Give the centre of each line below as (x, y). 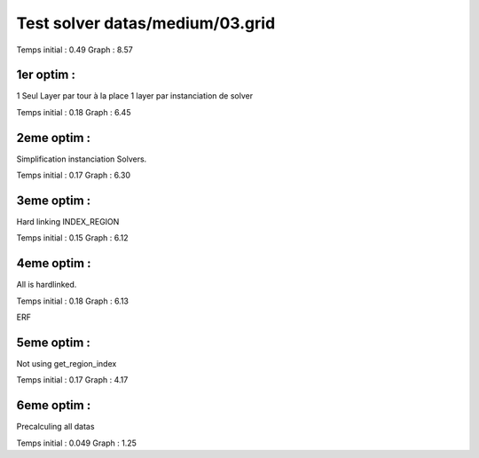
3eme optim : (54, 200)
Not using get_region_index (67, 364)
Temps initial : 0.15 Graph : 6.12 (72, 238)
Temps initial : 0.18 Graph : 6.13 (72, 301)
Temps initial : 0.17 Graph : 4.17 (72, 380)
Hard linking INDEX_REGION (68, 222)
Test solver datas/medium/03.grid (146, 23)
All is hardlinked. (47, 285)
